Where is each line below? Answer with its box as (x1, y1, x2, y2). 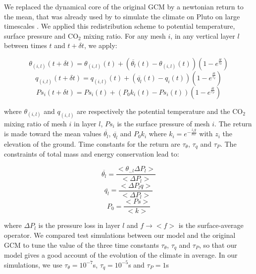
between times (4, 40, 47, 51)
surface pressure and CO (4, 30, 79, 41)
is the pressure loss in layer (38, 220, 120, 230)
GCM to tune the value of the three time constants (4, 239, 159, 250)
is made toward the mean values (4, 128, 102, 139)
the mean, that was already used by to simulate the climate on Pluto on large (4, 11, 240, 21)
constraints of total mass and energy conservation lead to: (4, 149, 179, 159)
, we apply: (84, 40, 117, 51)
